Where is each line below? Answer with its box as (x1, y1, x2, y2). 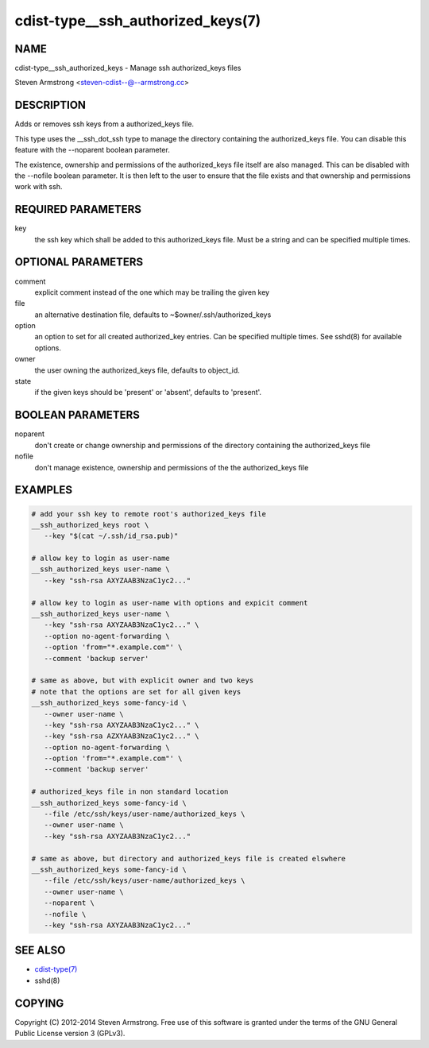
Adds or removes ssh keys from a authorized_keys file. (14, 119, 195, 129)
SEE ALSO (14, 944, 66, 957)
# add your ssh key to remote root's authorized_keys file (31, 509, 266, 518)
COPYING (14, 996, 64, 1010)
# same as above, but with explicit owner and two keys (31, 676, 254, 685)
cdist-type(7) (34, 965, 78, 974)
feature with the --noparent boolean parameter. (14, 145, 170, 155)
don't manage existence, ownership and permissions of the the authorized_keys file (34, 462, 309, 472)
